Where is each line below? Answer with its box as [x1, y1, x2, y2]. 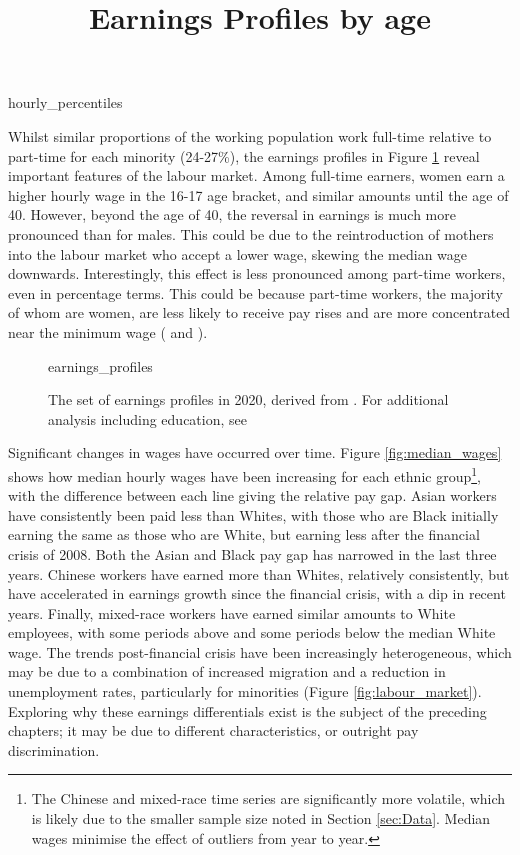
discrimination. [8, 739, 100, 760]
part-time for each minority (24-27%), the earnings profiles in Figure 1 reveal [8, 145, 480, 166]
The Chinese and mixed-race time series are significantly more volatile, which [31, 788, 506, 809]
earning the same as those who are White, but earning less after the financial [8, 524, 480, 545]
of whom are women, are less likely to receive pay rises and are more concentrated [8, 302, 511, 323]
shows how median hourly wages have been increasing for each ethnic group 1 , [8, 462, 481, 486]
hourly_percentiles [8, 92, 123, 113]
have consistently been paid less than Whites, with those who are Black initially [8, 504, 499, 525]
